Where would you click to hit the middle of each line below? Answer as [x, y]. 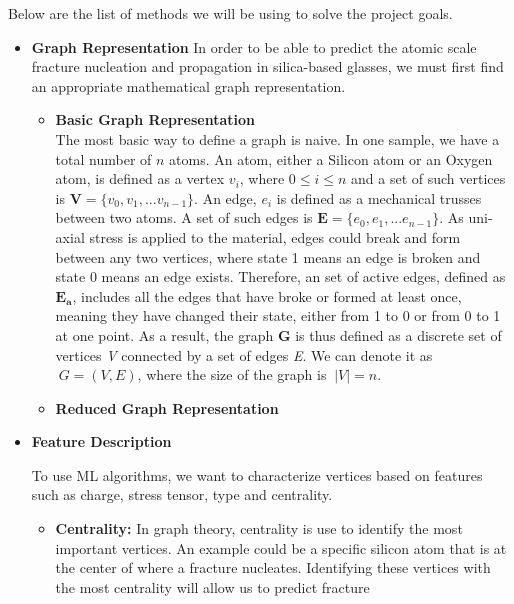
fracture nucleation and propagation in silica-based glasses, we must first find [267, 66]
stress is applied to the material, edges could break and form [275, 236]
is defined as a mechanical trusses [379, 197]
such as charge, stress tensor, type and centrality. [182, 494]
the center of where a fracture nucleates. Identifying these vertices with [273, 567]
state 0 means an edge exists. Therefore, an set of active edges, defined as [280, 276]
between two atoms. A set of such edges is [184, 217]
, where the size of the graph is [232, 374]
